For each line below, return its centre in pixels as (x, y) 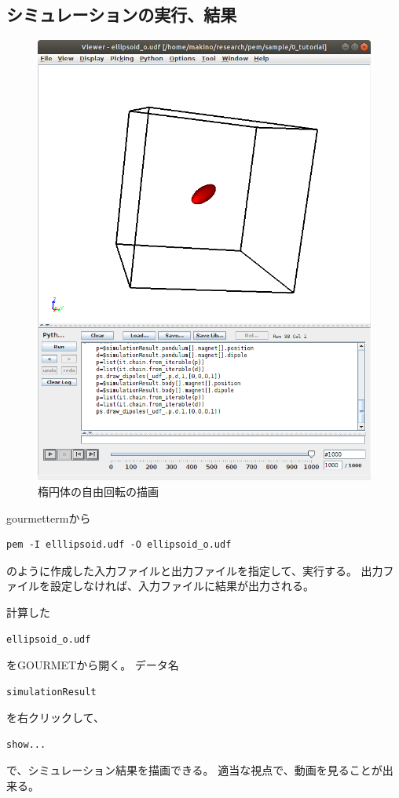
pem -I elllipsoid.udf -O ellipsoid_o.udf (119, 545)
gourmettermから (49, 517)
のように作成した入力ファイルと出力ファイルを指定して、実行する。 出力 (195, 570)
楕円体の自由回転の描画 (98, 491)
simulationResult (51, 692)
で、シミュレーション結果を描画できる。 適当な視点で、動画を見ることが (194, 770)
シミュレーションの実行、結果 (122, 15)
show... (26, 744)
